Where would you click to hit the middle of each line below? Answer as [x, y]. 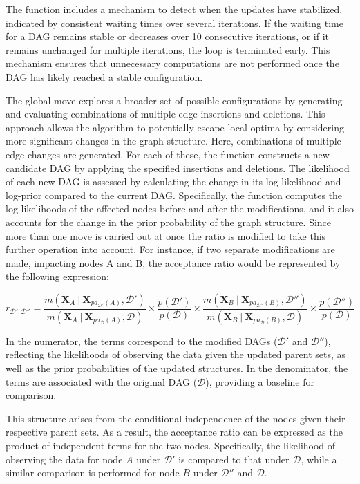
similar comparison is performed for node [93, 473]
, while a [319, 459]
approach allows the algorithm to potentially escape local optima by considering [175, 127]
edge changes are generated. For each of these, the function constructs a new [168, 154]
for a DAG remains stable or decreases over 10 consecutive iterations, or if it [168, 36]
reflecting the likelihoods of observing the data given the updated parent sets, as [176, 354]
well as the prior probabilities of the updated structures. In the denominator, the [177, 367]
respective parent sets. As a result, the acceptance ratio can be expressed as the [174, 432]
